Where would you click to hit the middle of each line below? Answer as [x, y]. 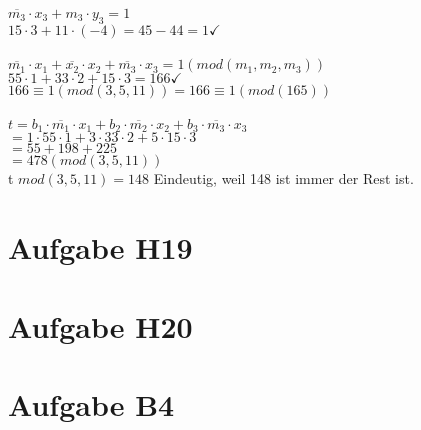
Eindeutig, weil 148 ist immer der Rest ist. [283, 178]
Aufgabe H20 [100, 325]
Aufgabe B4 [91, 403]
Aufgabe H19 [100, 247]
